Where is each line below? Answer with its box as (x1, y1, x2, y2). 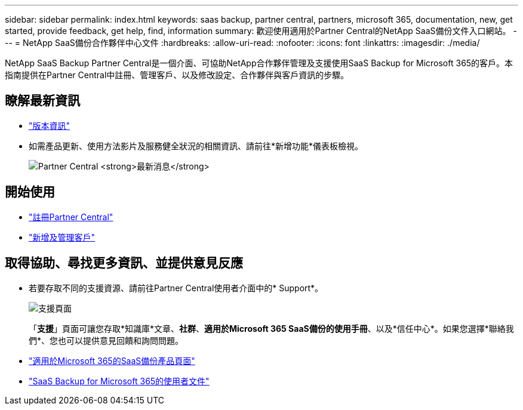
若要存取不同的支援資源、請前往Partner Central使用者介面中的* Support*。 (29, 282, 324, 293)
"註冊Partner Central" (29, 211, 113, 222)
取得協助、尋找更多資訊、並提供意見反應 (5, 255, 243, 271)
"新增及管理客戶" (29, 232, 96, 242)
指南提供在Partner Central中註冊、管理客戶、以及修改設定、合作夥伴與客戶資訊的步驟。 (5, 70, 349, 80)
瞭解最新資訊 (5, 93, 80, 109)
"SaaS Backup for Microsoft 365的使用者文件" (29, 375, 210, 386)
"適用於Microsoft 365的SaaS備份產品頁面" (29, 355, 195, 366)
